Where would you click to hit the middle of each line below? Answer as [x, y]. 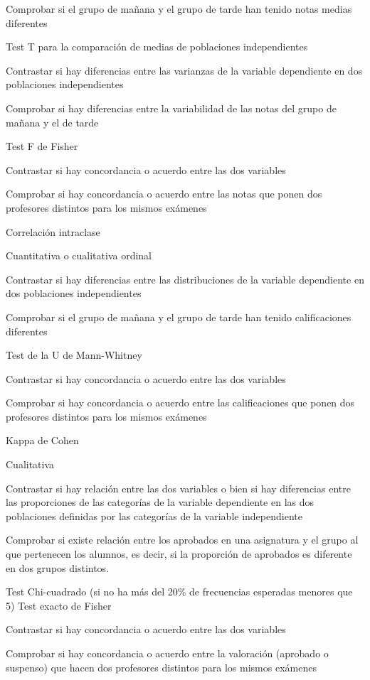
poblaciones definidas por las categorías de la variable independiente [154, 516]
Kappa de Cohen [42, 440]
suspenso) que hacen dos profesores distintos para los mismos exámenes [161, 667]
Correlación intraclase [53, 231]
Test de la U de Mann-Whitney [74, 355]
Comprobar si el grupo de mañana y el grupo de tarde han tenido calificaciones [179, 317]
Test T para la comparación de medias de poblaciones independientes [157, 47]
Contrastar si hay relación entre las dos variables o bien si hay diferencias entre [178, 488]
